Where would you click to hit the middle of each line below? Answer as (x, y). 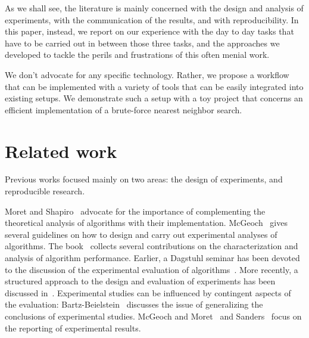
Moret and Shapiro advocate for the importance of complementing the (135, 211)
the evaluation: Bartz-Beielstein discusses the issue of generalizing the (134, 304)
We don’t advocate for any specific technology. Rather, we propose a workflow (147, 74)
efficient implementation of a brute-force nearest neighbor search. (124, 109)
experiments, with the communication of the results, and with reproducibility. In (152, 19)
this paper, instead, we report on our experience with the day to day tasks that (149, 31)
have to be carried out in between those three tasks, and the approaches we (142, 43)
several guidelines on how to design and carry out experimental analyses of (141, 234)
